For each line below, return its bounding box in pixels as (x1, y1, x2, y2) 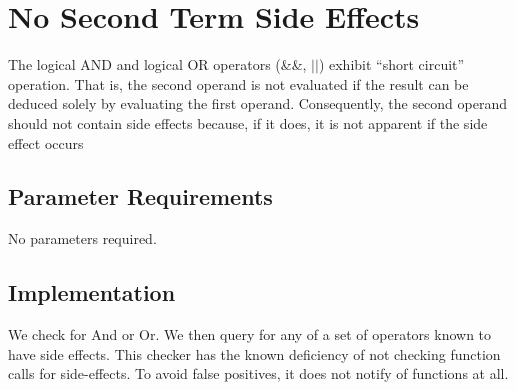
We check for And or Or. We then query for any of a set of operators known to (8, 324, 492, 345)
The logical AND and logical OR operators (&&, (8, 54, 307, 75)
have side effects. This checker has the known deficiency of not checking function (8, 343, 501, 364)
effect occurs (8, 132, 84, 153)
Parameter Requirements (8, 181, 273, 212)
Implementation (8, 277, 176, 308)
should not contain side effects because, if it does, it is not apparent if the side (8, 112, 488, 133)
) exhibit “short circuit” (318, 54, 465, 75)
